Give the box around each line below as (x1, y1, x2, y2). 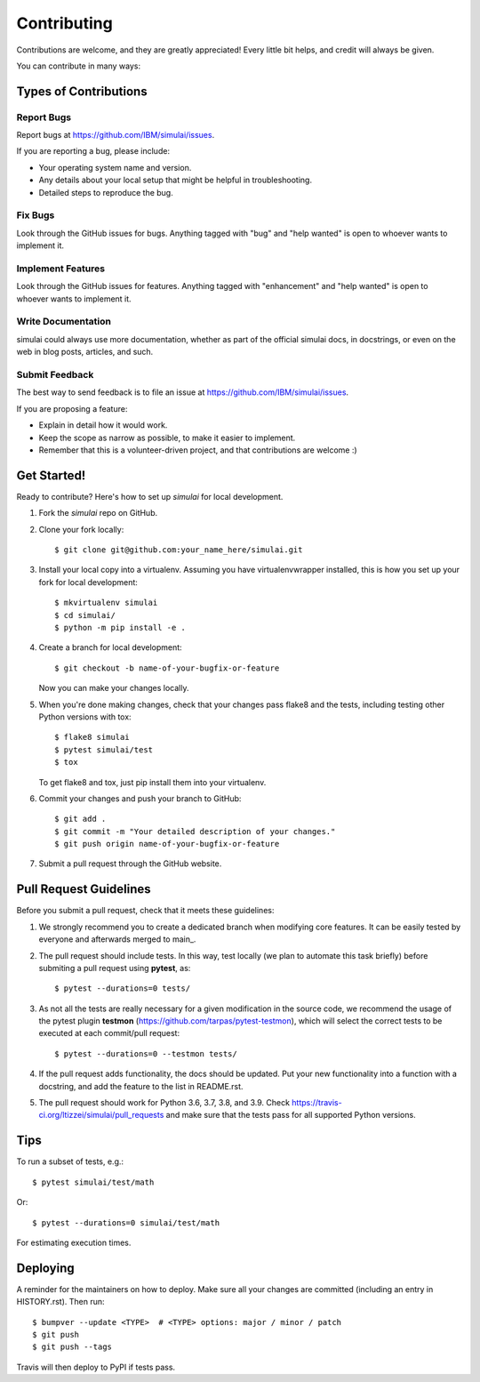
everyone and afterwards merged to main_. (38, 934, 196, 944)
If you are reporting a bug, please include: (16, 146, 171, 157)
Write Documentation (16, 316, 111, 328)
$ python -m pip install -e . (54, 623, 187, 632)
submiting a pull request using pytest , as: (38, 962, 191, 973)
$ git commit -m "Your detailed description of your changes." (54, 826, 336, 836)
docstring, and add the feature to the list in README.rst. (38, 1081, 244, 1091)
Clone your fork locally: (38, 524, 124, 534)
